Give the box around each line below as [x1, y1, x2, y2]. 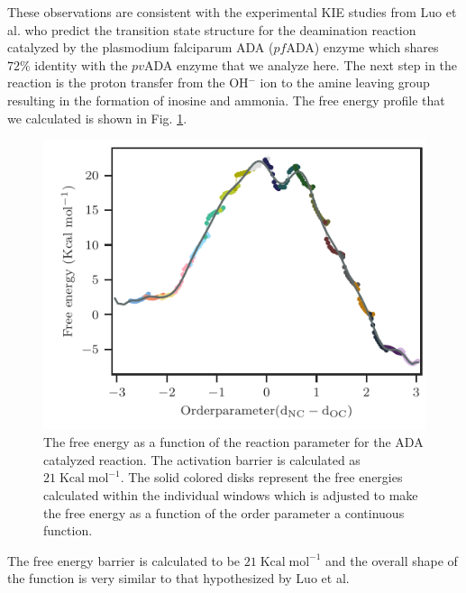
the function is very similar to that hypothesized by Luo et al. [7, 569, 350, 588]
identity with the [34, 55, 128, 74]
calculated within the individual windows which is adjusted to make [43, 485, 418, 504]
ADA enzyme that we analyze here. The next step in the [143, 55, 458, 74]
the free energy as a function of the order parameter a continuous [43, 503, 405, 522]
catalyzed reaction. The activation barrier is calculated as [43, 450, 361, 469]
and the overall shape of [325, 551, 458, 570]
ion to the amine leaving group [260, 73, 430, 92]
